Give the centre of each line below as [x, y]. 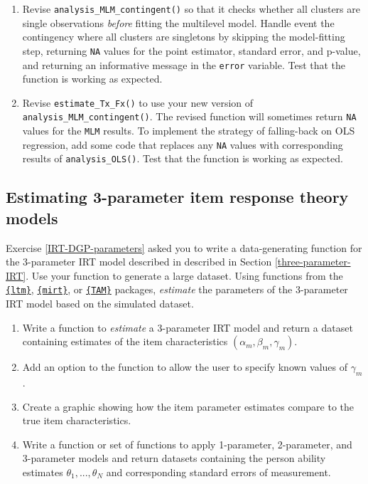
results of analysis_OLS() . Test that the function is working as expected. [183, 158]
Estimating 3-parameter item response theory [177, 197]
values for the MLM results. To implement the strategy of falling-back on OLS [189, 131]
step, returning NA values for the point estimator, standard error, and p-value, [191, 50]
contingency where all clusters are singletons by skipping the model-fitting [184, 37]
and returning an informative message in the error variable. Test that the [184, 64]
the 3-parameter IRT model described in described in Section [139, 262]
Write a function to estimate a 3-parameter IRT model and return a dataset [188, 327]
